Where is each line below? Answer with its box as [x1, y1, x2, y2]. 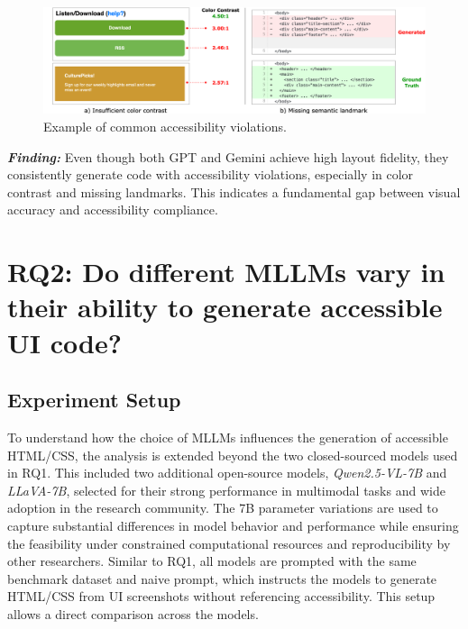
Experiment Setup [7, 386, 181, 414]
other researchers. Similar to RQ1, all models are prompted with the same [7, 552, 417, 570]
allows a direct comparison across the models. [7, 604, 259, 623]
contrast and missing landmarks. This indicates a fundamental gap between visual [7, 182, 461, 201]
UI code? [7, 324, 122, 360]
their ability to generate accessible [7, 288, 443, 325]
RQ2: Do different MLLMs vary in [7, 253, 445, 290]
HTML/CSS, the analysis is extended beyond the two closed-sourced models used [7, 445, 458, 464]
